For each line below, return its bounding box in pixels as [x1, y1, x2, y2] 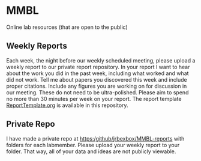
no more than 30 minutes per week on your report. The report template [6, 95, 182, 102]
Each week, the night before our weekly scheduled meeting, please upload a [6, 56, 196, 64]
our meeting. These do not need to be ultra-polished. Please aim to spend [6, 88, 189, 96]
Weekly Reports [6, 41, 67, 51]
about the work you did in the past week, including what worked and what [6, 70, 189, 77]
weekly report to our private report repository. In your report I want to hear [6, 63, 190, 70]
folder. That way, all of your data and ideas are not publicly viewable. [6, 148, 176, 155]
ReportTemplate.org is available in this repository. [6, 102, 128, 109]
